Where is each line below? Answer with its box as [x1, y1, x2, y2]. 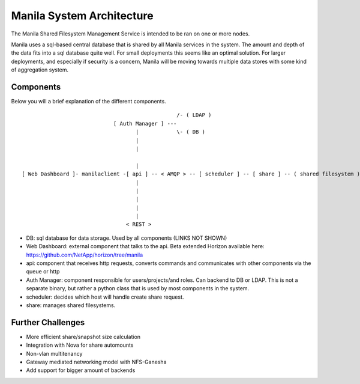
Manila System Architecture [11, 9, 154, 22]
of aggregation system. [11, 66, 69, 73]
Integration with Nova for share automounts [26, 341, 134, 349]
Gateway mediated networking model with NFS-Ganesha [26, 358, 167, 366]
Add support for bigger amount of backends [26, 367, 136, 374]
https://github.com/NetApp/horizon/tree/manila [26, 251, 143, 258]
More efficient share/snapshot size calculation [26, 333, 141, 340]
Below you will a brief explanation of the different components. [11, 98, 166, 105]
